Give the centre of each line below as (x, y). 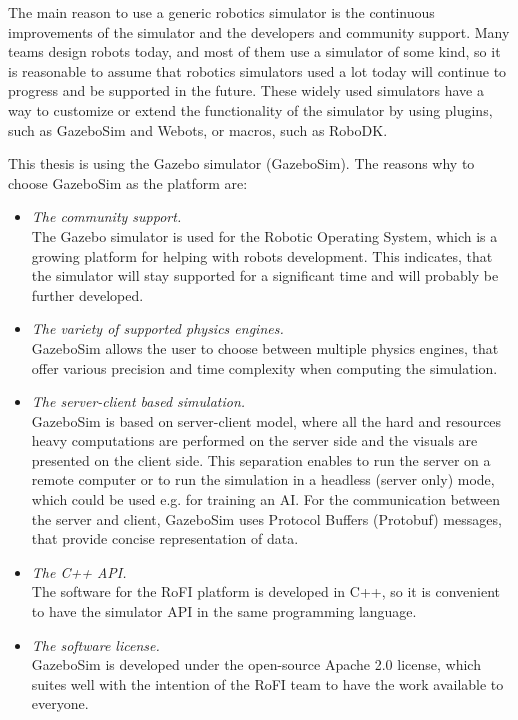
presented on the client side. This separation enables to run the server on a (261, 459)
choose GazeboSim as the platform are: (128, 182)
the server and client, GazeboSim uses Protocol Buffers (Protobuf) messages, (266, 518)
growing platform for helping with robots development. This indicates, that (262, 255)
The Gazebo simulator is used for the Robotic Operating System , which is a (264, 235)
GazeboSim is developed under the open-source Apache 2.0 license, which (256, 664)
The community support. (106, 216)
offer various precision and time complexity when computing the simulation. (264, 367)
